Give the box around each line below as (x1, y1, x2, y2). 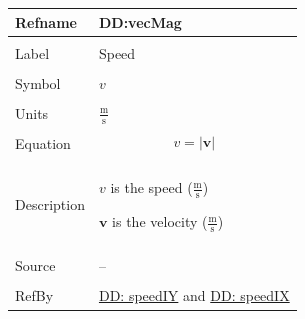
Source (15, 255, 56, 276)
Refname (15, 11, 77, 32)
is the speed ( (110, 177, 193, 198)
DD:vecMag (98, 11, 182, 32)
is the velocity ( (112, 211, 208, 232)
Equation (15, 133, 71, 154)
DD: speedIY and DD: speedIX (98, 285, 290, 306)
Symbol (15, 72, 61, 93)
